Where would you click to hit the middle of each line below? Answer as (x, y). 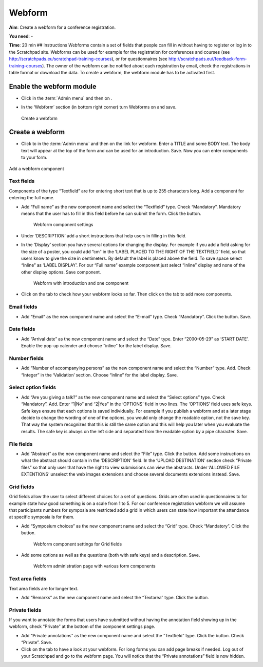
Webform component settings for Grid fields (78, 544)
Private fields (25, 610)
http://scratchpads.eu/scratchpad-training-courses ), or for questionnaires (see (88, 59)
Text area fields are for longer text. (44, 588)
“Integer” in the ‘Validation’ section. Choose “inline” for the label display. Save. (100, 375)
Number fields (26, 358)
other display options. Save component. (61, 272)
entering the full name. (32, 198)
